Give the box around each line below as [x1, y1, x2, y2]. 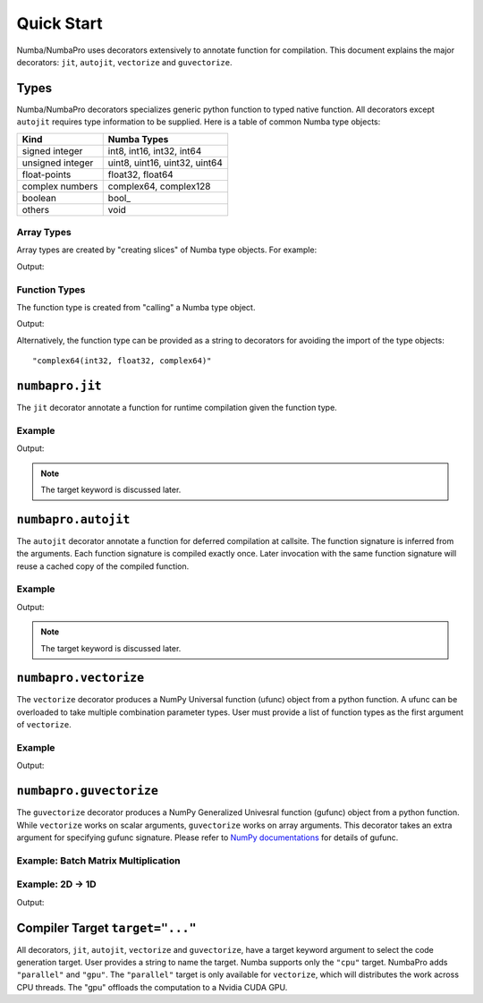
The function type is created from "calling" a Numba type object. [16, 302, 256, 312]
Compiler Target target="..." [16, 920, 197, 935]
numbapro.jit [16, 378, 102, 393]
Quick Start [16, 13, 103, 33]
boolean [21, 191, 57, 204]
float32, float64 [107, 168, 174, 181]
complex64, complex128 [107, 180, 211, 192]
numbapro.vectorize [16, 671, 145, 685]
